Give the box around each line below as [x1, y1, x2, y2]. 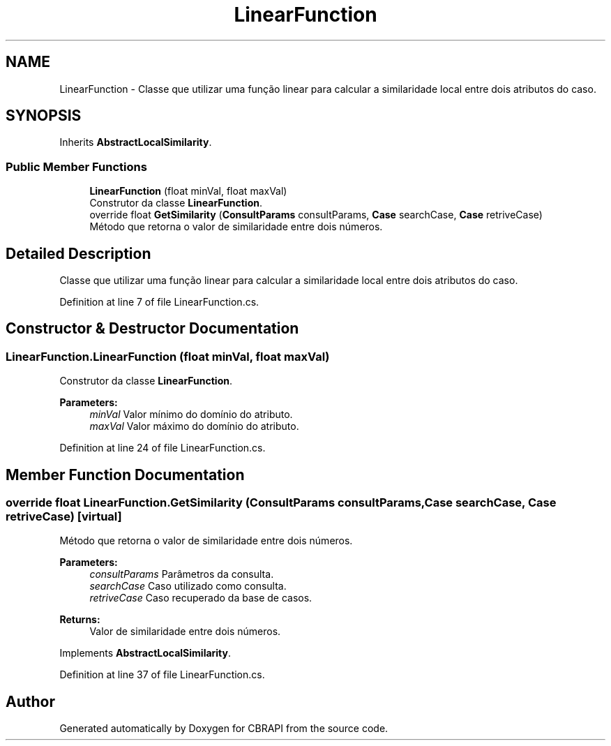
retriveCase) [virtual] [6, 509, 122, 524]
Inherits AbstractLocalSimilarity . [59, 136, 212, 149]
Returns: [59, 613, 100, 626]
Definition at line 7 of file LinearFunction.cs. [59, 296, 259, 308]
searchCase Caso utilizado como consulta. [89, 580, 287, 592]
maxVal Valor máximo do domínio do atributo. [89, 420, 299, 433]
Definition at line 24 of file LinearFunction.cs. [59, 442, 266, 454]
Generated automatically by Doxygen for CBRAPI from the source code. [59, 722, 389, 735]
